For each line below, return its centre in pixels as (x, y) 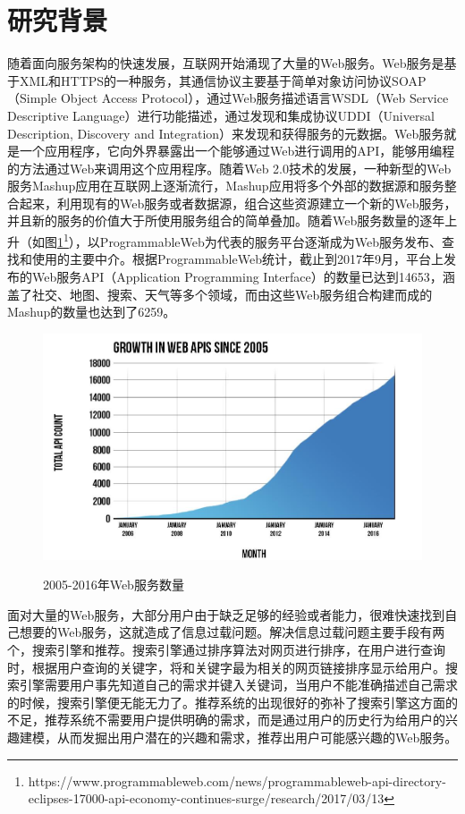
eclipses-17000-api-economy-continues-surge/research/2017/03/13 (206, 798)
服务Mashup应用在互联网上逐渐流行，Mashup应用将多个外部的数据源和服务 (226, 186)
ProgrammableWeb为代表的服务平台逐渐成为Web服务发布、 (271, 241)
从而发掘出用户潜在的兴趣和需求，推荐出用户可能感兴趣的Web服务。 (257, 737)
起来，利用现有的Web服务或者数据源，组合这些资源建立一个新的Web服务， (238, 203)
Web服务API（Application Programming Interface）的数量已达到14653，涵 (243, 276)
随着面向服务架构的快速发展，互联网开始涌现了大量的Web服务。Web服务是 (226, 63)
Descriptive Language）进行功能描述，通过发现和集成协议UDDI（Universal (221, 115)
